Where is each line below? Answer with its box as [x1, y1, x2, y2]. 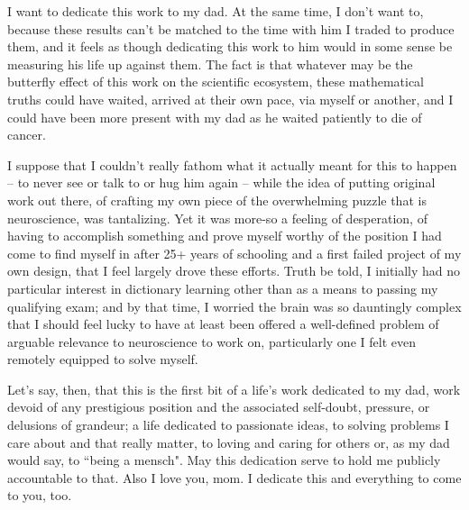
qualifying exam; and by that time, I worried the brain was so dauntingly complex [7, 296, 462, 315]
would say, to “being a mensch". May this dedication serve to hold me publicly [7, 451, 441, 469]
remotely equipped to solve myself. [7, 350, 198, 369]
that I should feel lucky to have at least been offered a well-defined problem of [7, 314, 439, 333]
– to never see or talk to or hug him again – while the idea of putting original [7, 173, 436, 192]
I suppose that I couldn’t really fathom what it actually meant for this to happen [7, 155, 457, 174]
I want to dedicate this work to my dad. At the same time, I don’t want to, [7, 2, 424, 20]
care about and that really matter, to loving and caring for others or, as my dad [7, 433, 450, 451]
